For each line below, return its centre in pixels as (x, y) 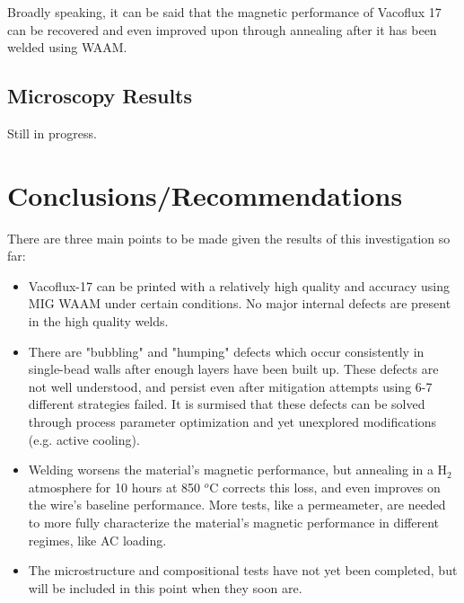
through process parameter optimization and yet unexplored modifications (232, 422)
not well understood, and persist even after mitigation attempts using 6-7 (230, 386)
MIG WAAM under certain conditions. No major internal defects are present (240, 303)
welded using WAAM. (67, 47)
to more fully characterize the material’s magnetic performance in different (234, 523)
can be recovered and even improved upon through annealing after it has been (222, 29)
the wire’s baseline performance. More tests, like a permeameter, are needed (237, 505)
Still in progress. (52, 133)
